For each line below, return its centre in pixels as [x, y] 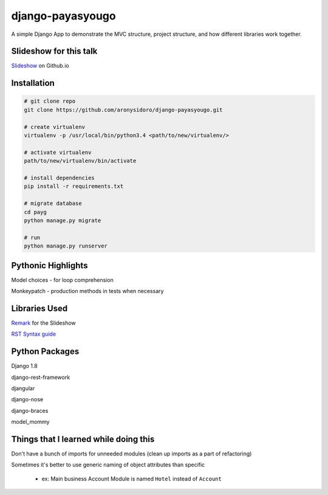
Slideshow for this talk [54, 51]
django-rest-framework [41, 377]
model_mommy [30, 422]
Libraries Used [39, 308]
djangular [23, 388]
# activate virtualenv [58, 152]
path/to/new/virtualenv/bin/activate [80, 161]
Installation [33, 83]
